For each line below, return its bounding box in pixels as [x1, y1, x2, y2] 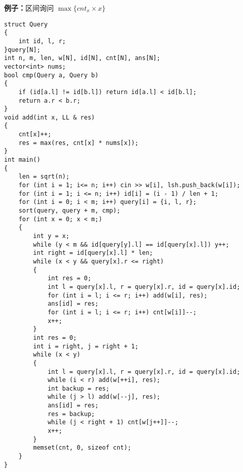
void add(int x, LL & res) [4, 113, 95, 121]
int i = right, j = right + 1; [33, 342, 138, 350]
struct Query [4, 20, 48, 28]
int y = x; [33, 232, 70, 240]
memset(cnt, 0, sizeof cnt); [33, 444, 131, 452]
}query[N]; [4, 46, 41, 53]
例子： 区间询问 [4, 3, 54, 13]
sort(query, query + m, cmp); [18, 207, 121, 215]
